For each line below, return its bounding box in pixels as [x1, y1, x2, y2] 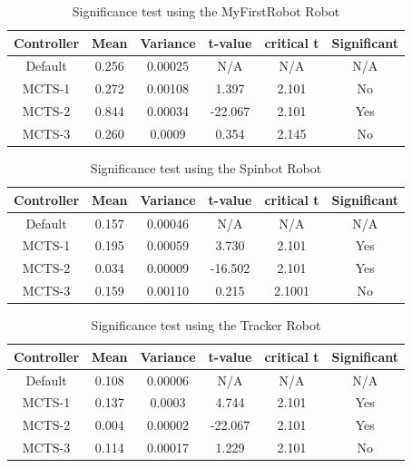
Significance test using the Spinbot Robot [90, 159, 322, 178]
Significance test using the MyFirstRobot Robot [72, 2, 340, 20]
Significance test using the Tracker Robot [91, 316, 321, 335]
